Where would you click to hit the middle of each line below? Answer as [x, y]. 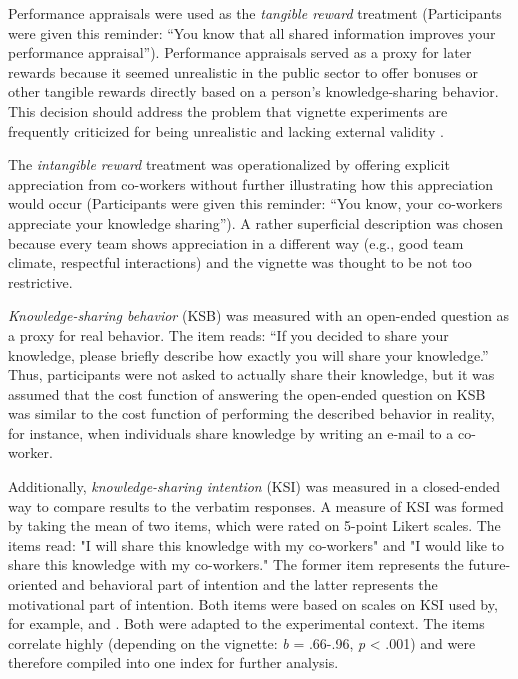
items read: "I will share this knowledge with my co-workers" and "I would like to [256, 544]
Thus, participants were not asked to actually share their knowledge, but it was [251, 374]
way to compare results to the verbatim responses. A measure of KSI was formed [256, 505]
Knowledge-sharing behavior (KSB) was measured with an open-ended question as [259, 315]
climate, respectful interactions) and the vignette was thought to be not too [240, 262]
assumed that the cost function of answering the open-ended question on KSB [247, 393]
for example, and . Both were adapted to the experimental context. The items [246, 623]
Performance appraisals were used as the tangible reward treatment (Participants [255, 13]
